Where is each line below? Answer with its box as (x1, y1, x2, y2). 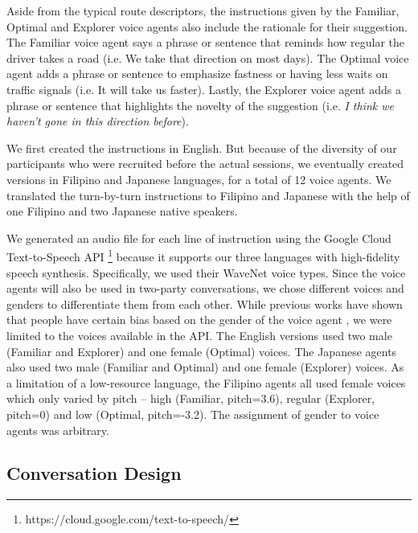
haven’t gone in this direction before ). (6, 113, 189, 129)
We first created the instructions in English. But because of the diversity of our (6, 139, 397, 156)
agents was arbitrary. (6, 421, 109, 438)
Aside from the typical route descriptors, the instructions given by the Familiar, (6, 2, 400, 18)
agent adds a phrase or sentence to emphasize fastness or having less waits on (6, 65, 388, 82)
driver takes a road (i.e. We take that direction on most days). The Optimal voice (6, 49, 409, 66)
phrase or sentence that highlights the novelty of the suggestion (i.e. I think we (6, 96, 395, 113)
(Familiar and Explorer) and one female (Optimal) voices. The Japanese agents (6, 342, 397, 359)
